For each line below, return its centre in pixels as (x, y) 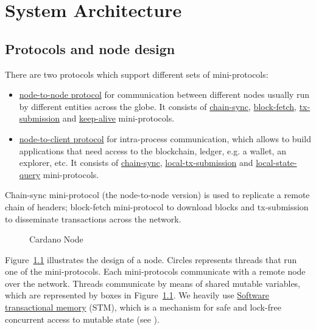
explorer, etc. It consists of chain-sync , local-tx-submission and (136, 163)
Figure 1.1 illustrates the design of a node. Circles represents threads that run (151, 259)
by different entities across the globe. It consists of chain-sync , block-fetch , (158, 106)
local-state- (276, 163)
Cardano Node (56, 239)
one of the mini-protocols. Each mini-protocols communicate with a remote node (155, 271)
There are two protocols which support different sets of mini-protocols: (137, 74)
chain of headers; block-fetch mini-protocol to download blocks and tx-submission (157, 206)
